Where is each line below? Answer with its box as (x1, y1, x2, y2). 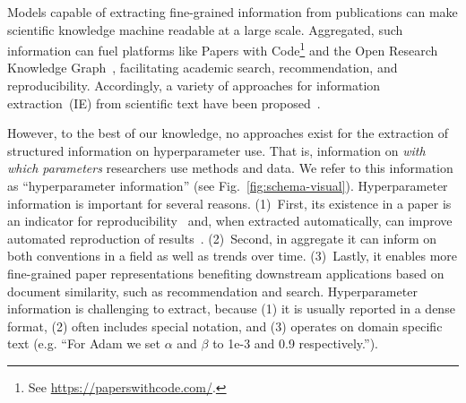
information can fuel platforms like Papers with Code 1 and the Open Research (7, 39, 438, 59)
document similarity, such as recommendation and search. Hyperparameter (7, 281, 418, 300)
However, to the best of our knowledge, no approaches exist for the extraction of (7, 124, 448, 142)
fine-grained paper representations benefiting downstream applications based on (7, 263, 444, 282)
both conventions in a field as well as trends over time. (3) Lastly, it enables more (7, 246, 458, 265)
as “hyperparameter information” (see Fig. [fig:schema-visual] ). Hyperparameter (7, 176, 448, 194)
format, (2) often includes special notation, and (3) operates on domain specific (7, 316, 443, 335)
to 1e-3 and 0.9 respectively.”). (212, 334, 378, 353)
